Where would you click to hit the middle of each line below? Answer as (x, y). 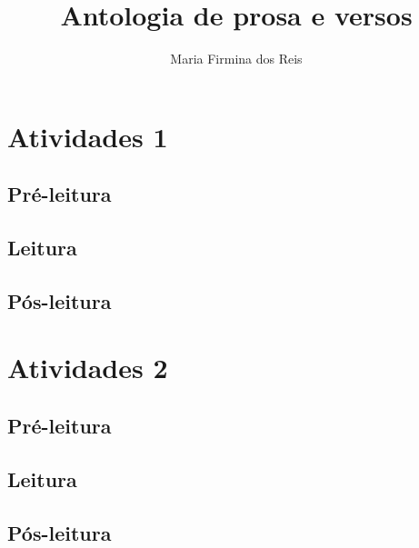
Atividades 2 (88, 368)
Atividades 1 (88, 136)
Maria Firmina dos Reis (236, 59)
